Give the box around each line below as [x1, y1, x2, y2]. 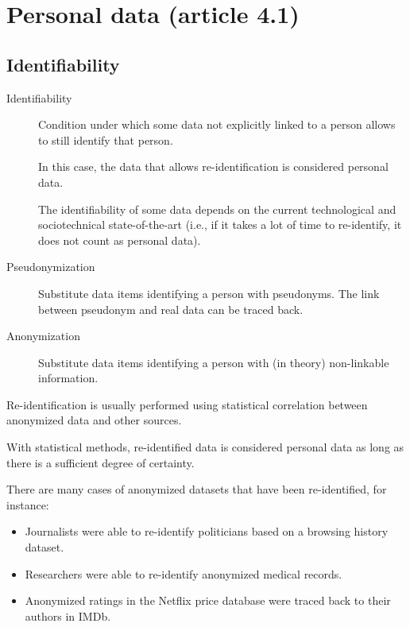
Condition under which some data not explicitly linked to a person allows [38, 116, 396, 133]
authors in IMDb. [25, 607, 111, 624]
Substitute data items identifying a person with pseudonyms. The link [38, 284, 380, 301]
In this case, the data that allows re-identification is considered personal [38, 158, 389, 175]
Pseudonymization [6, 258, 95, 275]
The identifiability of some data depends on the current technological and [38, 200, 396, 217]
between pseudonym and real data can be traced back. [38, 300, 304, 317]
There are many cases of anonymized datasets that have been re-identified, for [6, 481, 387, 497]
